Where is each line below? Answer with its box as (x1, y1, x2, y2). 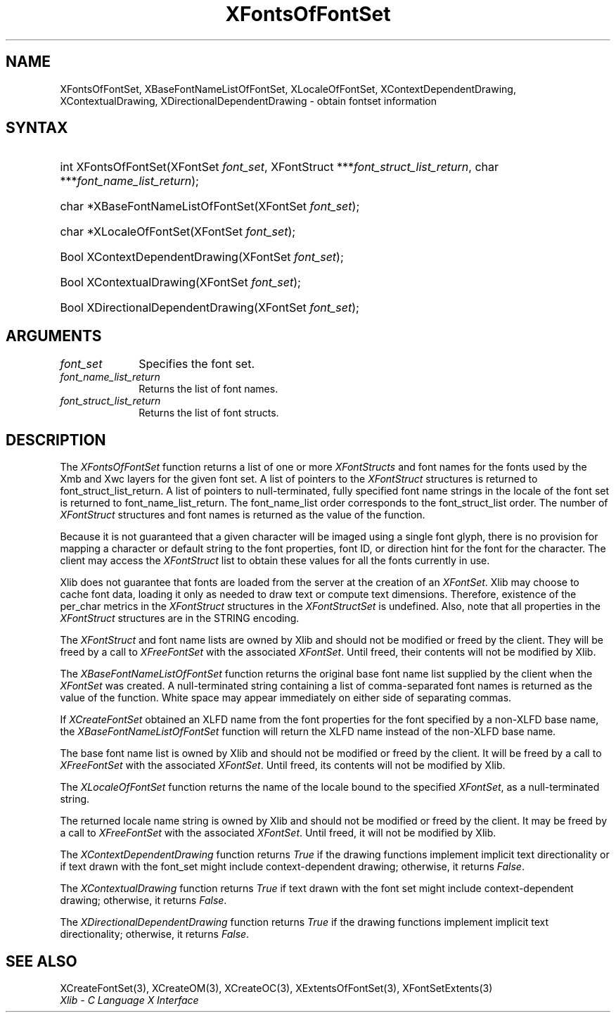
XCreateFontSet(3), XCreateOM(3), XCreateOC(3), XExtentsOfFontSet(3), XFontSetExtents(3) (60, 981, 493, 994)
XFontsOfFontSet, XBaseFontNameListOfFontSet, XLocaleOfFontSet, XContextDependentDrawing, (60, 82, 516, 95)
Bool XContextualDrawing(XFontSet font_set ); (60, 275, 301, 290)
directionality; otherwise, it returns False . (60, 928, 250, 941)
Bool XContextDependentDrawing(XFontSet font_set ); (60, 250, 344, 265)
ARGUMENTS (6, 326, 102, 345)
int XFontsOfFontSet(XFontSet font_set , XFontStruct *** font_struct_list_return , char (60, 160, 499, 174)
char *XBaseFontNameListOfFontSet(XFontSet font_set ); (60, 199, 360, 214)
